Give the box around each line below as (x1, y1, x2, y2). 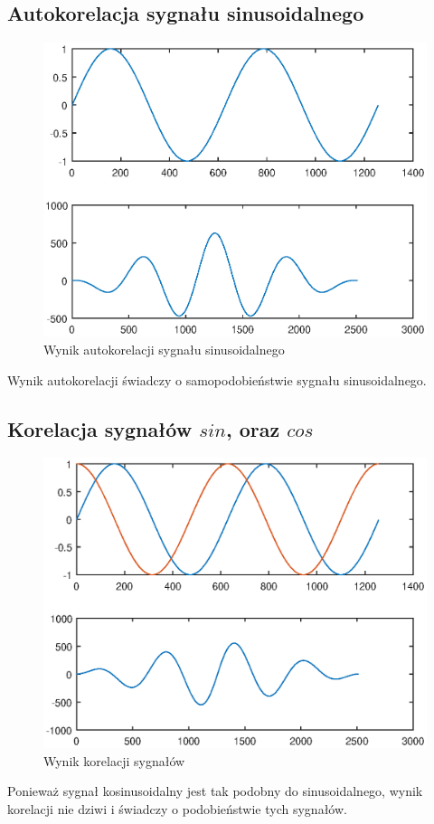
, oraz (225, 414, 280, 442)
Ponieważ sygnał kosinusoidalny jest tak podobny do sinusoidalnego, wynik (7, 781, 423, 800)
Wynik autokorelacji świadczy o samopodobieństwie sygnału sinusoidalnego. (7, 370, 427, 389)
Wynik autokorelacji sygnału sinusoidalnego (43, 339, 285, 358)
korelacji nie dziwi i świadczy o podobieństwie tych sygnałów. (7, 800, 347, 819)
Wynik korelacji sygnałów (43, 751, 185, 770)
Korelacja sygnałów (7, 414, 193, 442)
